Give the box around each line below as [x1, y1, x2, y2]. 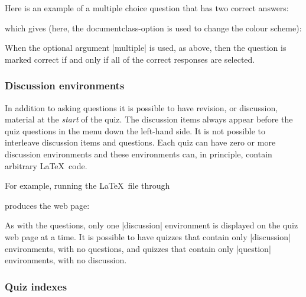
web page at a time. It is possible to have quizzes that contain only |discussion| [5, 230, 291, 243]
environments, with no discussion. [5, 254, 127, 266]
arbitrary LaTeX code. [5, 159, 87, 172]
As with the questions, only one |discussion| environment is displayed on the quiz [5, 219, 298, 231]
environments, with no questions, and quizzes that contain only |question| [5, 242, 271, 254]
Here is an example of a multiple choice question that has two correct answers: [5, 2, 289, 14]
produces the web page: [5, 199, 90, 211]
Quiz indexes [5, 279, 67, 293]
